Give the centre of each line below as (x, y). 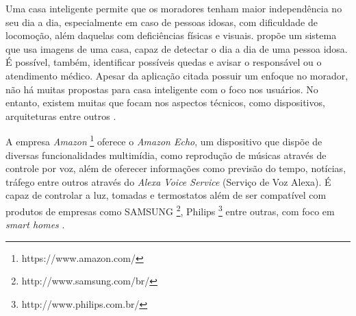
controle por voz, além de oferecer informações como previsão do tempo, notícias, (176, 168)
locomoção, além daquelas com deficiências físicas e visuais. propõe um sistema (171, 35)
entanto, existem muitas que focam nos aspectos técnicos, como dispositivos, (165, 102)
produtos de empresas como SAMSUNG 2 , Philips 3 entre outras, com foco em (170, 210)
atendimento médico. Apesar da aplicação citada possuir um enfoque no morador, (177, 75)
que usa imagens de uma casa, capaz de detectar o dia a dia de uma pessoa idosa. (177, 48)
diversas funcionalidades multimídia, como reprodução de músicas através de (166, 155)
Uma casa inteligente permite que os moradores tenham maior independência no (174, 8)
